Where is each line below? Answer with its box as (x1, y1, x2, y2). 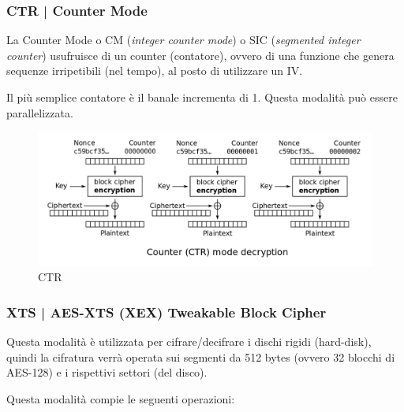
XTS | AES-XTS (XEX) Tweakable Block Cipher (6, 302, 327, 321)
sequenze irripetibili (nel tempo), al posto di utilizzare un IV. (6, 62, 303, 79)
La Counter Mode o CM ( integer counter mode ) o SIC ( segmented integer (6, 32, 361, 48)
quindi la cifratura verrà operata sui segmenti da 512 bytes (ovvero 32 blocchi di (6, 348, 395, 365)
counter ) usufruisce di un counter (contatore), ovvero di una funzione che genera (6, 46, 395, 63)
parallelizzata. (6, 104, 73, 121)
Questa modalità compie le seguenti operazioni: (6, 390, 235, 406)
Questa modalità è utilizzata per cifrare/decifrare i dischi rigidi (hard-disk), (6, 333, 372, 350)
